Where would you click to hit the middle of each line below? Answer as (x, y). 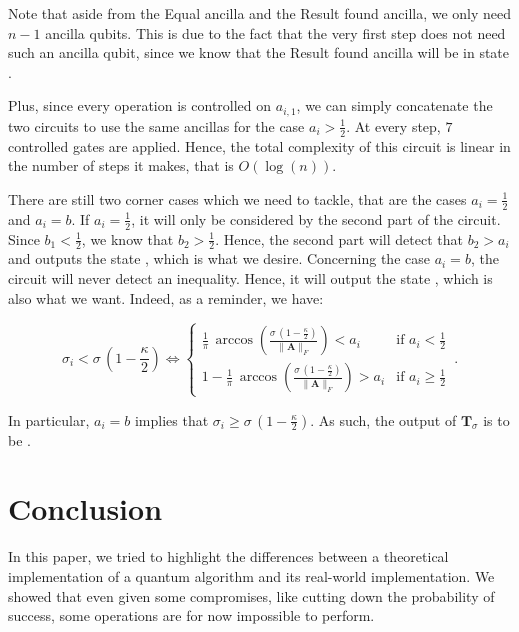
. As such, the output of (383, 419)
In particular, (49, 419)
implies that (171, 419)
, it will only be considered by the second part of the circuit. (316, 218)
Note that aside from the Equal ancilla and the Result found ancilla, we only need (260, 13)
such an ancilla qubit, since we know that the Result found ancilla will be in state (259, 52)
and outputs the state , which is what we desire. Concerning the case (219, 258)
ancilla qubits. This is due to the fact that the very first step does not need (275, 32)
